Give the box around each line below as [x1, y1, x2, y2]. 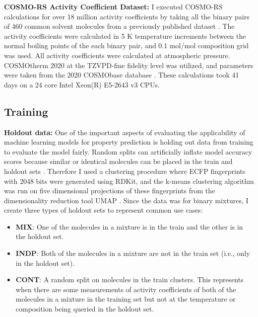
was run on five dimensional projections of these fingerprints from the [4, 185, 215, 196]
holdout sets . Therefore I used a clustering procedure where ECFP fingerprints [4, 165, 246, 176]
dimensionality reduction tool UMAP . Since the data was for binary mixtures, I [4, 195, 249, 205]
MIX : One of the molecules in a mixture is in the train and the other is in [15, 221, 243, 232]
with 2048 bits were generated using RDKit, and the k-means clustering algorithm [4, 175, 254, 186]
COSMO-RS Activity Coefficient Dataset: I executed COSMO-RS [4, 1, 223, 11]
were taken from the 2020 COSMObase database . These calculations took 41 [4, 70, 239, 80]
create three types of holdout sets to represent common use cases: [4, 205, 203, 215]
